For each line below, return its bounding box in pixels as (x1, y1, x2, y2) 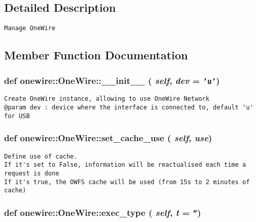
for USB (4, 112, 30, 120)
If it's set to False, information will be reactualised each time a (4, 161, 246, 169)
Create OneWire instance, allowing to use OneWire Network (4, 95, 209, 103)
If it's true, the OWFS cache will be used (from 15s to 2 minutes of (4, 178, 250, 186)
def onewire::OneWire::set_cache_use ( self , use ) (4, 131, 212, 144)
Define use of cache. (4, 152, 78, 160)
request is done (4, 169, 59, 177)
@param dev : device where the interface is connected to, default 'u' (4, 104, 253, 112)
